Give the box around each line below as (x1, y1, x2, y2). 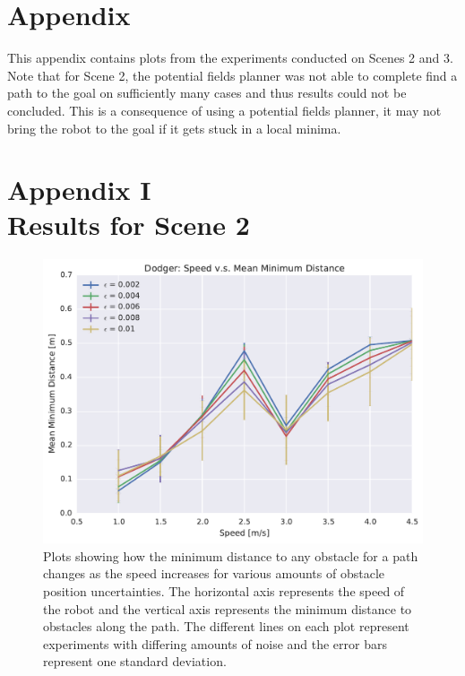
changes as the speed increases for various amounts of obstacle (43, 564, 385, 583)
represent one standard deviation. (43, 652, 227, 671)
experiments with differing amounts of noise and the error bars (43, 634, 387, 653)
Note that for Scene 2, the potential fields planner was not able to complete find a (7, 65, 458, 84)
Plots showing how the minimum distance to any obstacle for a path (43, 546, 418, 565)
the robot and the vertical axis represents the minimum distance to (43, 599, 412, 618)
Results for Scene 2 (7, 206, 250, 243)
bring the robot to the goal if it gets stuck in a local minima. (7, 118, 341, 137)
